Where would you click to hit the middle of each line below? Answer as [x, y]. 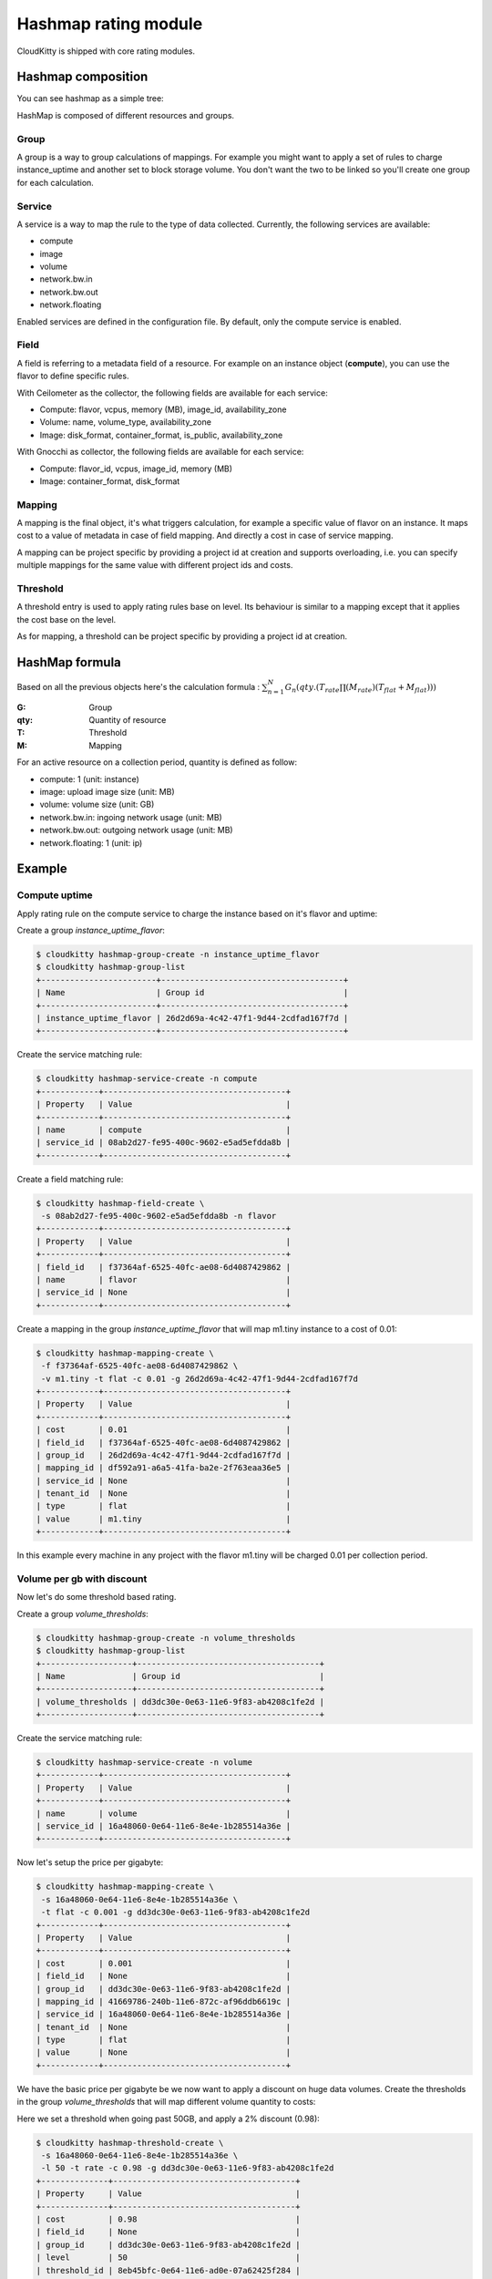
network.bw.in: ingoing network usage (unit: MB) [131, 817]
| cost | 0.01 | [164, 1430]
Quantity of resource [128, 720]
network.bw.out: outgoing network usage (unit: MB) [136, 830]
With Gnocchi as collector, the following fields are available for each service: [160, 452]
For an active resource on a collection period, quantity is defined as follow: [157, 762]
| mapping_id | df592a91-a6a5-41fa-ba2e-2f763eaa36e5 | [164, 1468]
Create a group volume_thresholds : [83, 1614]
